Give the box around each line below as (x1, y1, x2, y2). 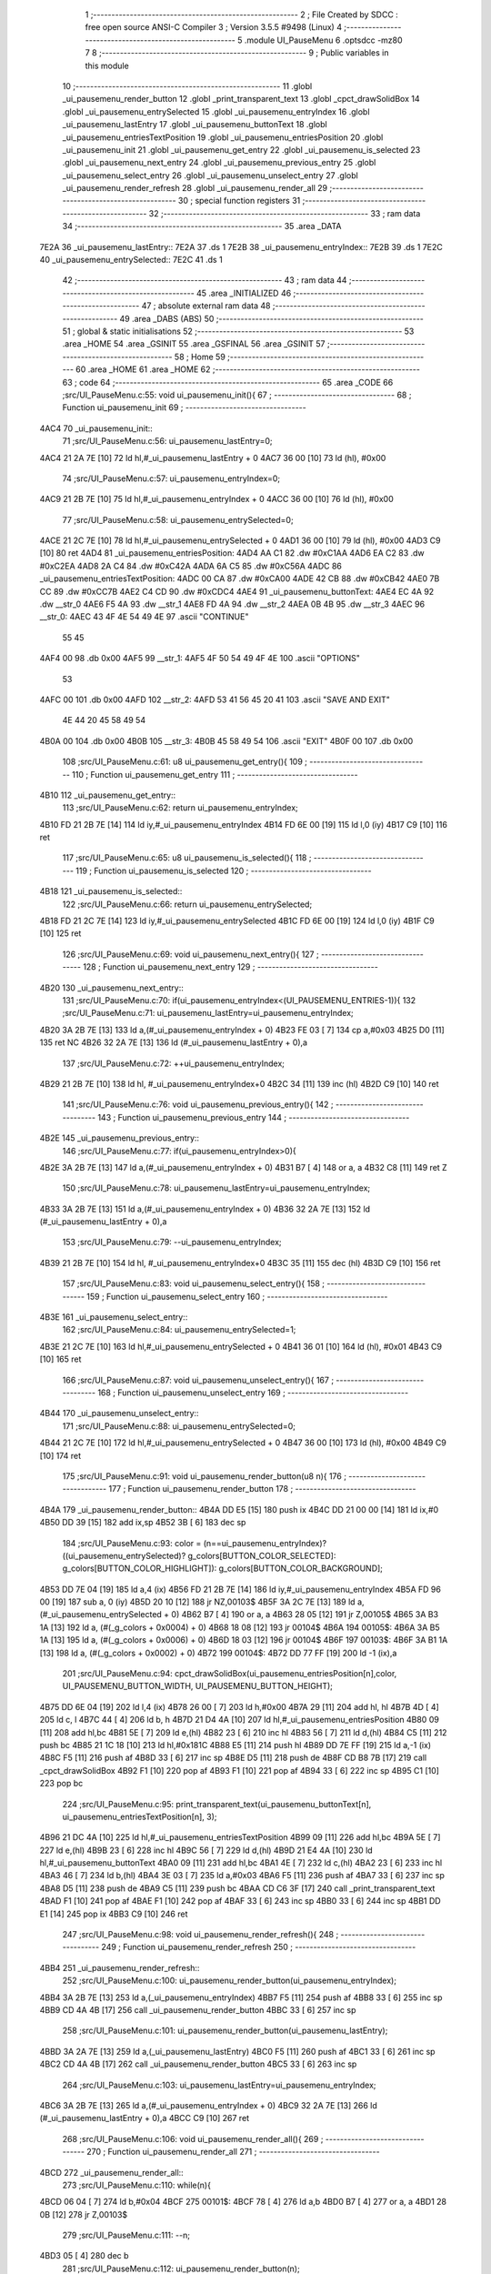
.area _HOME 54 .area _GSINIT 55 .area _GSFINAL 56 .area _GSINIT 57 (62, 338, 326, 349)
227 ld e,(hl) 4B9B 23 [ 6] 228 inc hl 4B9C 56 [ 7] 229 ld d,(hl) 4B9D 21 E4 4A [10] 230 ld (39, 1845, 373, 1856)
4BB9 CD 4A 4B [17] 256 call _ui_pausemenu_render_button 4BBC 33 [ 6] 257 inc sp (39, 2005, 356, 2015)
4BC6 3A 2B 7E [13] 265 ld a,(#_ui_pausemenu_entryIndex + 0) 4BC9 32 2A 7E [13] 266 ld (39, 2099, 377, 2110)
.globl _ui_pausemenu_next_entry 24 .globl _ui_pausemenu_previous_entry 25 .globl (62, 157, 376, 168)
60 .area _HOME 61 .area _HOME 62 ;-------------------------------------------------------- (75, 364, 421, 375)
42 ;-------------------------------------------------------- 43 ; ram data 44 (62, 275, 347, 286)
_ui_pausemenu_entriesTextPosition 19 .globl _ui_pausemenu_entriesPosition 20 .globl (62, 132, 384, 143)
